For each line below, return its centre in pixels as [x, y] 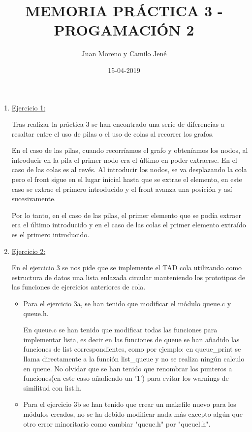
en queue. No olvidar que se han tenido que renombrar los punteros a [128, 368]
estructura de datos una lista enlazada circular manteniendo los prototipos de [128, 277]
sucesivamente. [34, 198]
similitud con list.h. [52, 387]
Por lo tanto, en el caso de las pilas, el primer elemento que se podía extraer [126, 215]
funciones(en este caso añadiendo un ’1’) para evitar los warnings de [126, 378]
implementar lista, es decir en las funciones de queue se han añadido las [131, 339]
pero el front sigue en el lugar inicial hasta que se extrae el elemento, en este [127, 179]
